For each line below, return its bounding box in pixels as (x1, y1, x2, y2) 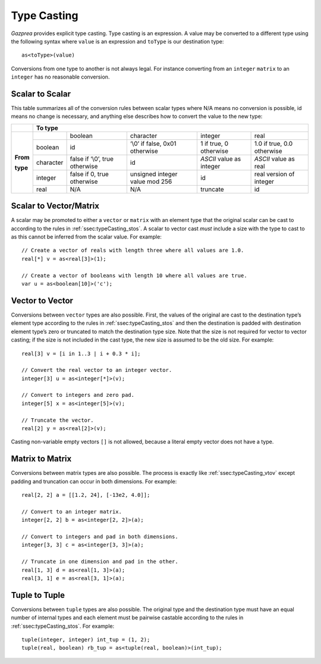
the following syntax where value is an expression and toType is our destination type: (11, 37, 224, 45)
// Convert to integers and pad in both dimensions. (21, 533, 178, 540)
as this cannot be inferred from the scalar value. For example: (11, 233, 162, 240)
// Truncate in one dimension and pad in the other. (21, 558, 178, 565)
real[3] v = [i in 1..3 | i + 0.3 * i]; (21, 350, 141, 357)
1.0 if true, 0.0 (254, 139, 293, 148)
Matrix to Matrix (11, 454, 72, 464)
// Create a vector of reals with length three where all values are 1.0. (21, 247, 244, 254)
